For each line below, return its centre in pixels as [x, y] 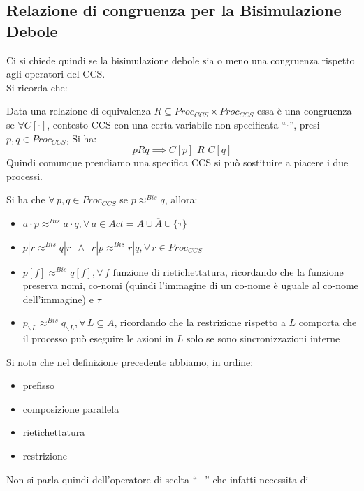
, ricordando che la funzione [284, 271]
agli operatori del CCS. [56, 74]
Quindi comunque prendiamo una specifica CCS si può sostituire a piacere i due [177, 162]
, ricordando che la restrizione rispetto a [200, 322]
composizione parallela [71, 408]
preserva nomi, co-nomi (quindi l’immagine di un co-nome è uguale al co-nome [190, 285]
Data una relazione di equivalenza [79, 111]
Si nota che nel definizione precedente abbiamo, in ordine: [130, 361]
